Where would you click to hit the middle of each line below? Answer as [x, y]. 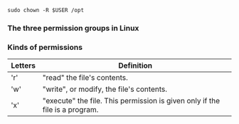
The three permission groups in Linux [73, 28]
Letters [23, 66]
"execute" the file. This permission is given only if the [131, 101]
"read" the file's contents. [85, 78]
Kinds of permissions [45, 47]
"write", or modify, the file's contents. [105, 89]
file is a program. [70, 110]
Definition [136, 66]
